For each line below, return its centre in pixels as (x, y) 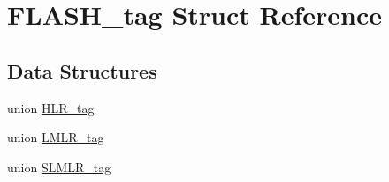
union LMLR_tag (56, 137)
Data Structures (82, 70)
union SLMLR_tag (59, 167)
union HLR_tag (51, 107)
